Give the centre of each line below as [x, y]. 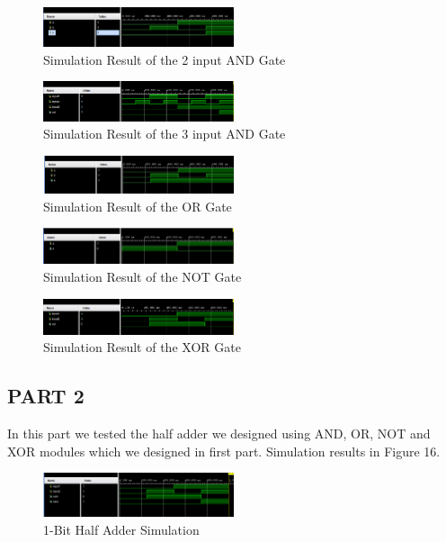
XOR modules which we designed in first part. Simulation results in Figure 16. [224, 451]
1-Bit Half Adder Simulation [121, 529]
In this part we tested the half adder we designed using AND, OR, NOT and [219, 434]
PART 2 [46, 396]
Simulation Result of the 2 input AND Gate [165, 59]
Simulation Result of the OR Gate [138, 206]
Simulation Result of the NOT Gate [143, 276]
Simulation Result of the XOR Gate [142, 347]
